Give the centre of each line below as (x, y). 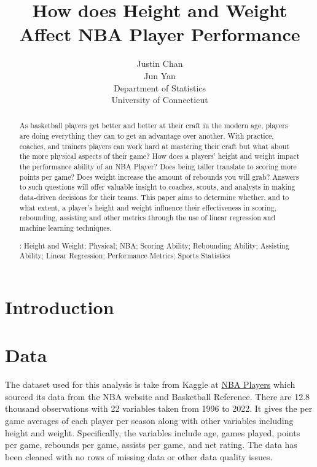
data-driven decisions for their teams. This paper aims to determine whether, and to (154, 197)
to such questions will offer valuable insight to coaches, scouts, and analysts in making (157, 187)
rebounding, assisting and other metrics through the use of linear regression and (147, 218)
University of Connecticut (160, 100)
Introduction (60, 307)
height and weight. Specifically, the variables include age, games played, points (153, 432)
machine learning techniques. (65, 228)
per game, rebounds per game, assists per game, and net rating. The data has (151, 445)
